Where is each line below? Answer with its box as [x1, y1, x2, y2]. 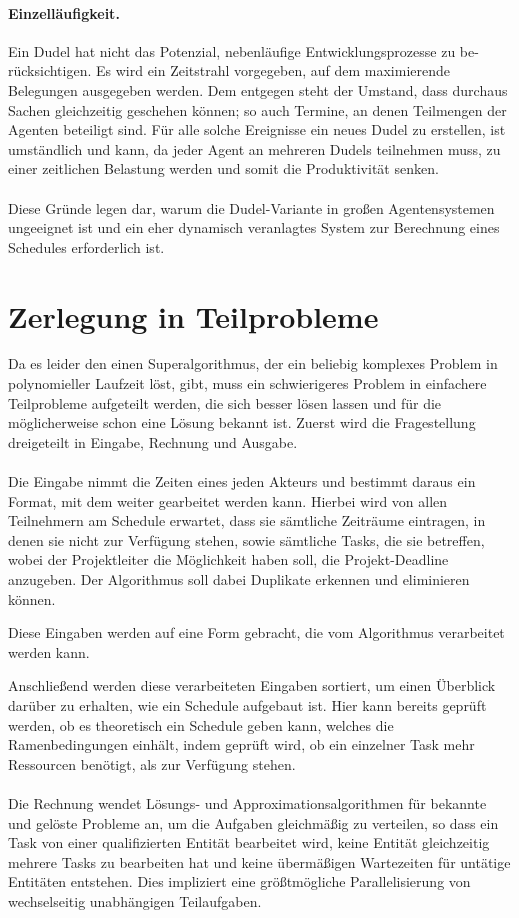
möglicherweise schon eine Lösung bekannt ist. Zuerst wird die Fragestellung [8, 412, 476, 433]
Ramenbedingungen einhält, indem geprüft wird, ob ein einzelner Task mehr [8, 734, 475, 755]
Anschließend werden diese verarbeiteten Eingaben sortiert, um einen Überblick [8, 675, 496, 696]
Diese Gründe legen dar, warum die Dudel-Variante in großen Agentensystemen [8, 197, 495, 218]
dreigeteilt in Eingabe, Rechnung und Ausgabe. [8, 431, 298, 452]
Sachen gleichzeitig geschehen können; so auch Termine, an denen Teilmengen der [8, 99, 507, 120]
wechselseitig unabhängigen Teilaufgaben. [8, 890, 262, 911]
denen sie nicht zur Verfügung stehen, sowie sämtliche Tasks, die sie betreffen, [8, 529, 485, 550]
